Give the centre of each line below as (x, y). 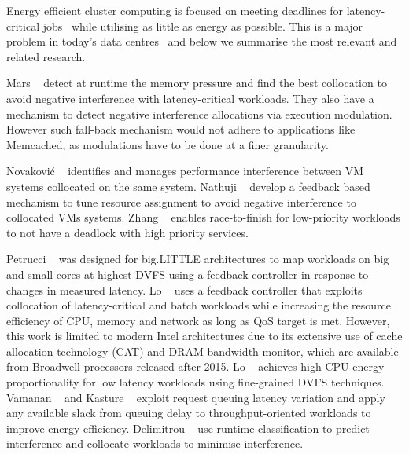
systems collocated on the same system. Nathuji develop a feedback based (188, 186)
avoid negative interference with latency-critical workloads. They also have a (190, 98)
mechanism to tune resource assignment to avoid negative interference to (181, 201)
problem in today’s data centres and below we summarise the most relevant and (202, 41)
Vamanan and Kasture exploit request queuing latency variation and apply (196, 397)
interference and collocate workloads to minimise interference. (155, 443)
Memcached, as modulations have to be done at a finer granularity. (168, 144)
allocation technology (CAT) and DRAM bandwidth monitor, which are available (203, 351)
